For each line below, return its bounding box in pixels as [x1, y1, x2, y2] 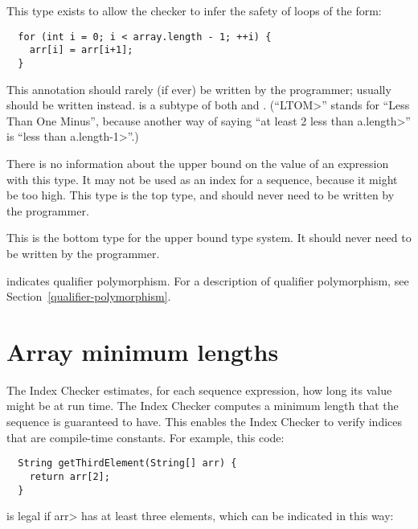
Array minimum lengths [6, 334, 279, 367]
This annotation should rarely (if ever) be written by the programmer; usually [6, 80, 391, 97]
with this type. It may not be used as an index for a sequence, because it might [6, 170, 398, 187]
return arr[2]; [29, 470, 110, 482]
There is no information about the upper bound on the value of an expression [6, 154, 389, 171]
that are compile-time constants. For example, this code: [6, 429, 285, 445]
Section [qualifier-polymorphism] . [6, 288, 171, 305]
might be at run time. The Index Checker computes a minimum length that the [6, 397, 399, 414]
